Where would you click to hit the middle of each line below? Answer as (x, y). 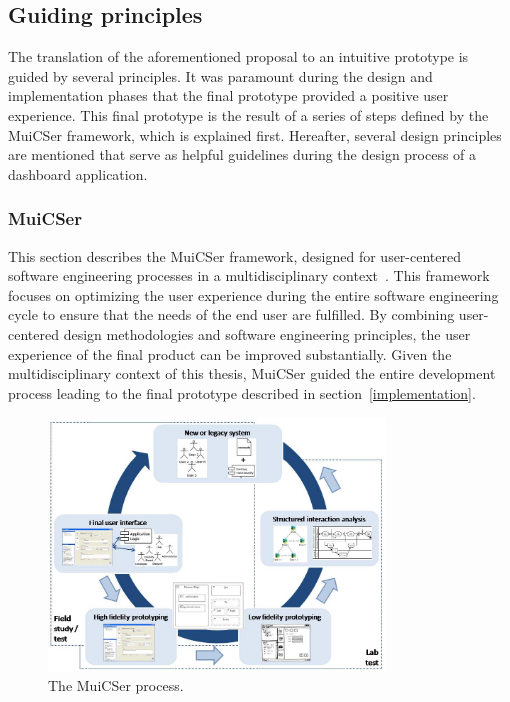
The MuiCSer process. (116, 685)
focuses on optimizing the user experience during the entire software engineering (253, 294)
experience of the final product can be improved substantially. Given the (230, 353)
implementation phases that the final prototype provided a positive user (228, 95)
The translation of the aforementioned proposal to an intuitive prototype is (238, 56)
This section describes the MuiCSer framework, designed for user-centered (234, 255)
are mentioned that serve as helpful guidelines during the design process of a (242, 154)
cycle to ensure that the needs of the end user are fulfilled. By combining (231, 314)
